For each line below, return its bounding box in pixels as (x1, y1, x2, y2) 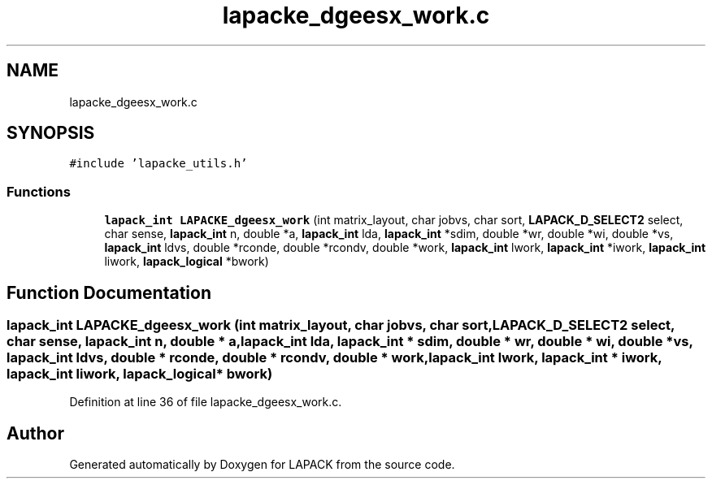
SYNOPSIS (7, 123, 95, 144)
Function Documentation (7, 282, 211, 303)
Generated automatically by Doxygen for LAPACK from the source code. (69, 457, 455, 472)
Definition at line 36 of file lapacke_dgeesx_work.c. (69, 395, 342, 409)
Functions (7, 183, 71, 200)
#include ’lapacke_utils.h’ (69, 157, 248, 171)
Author (7, 422, 64, 444)
